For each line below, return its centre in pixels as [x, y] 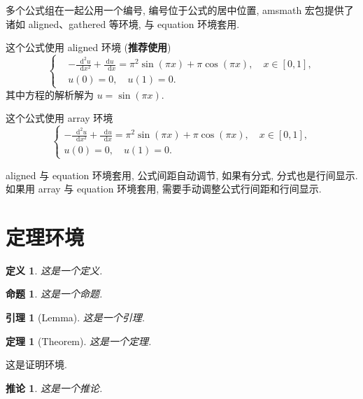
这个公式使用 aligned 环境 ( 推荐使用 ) [88, 47]
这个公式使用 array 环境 [59, 118]
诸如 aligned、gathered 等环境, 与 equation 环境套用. [123, 23]
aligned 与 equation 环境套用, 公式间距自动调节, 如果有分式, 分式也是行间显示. [182, 175]
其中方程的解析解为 [50, 94]
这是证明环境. [36, 364]
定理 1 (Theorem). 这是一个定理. [79, 341]
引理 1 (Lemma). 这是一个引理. [76, 317]
